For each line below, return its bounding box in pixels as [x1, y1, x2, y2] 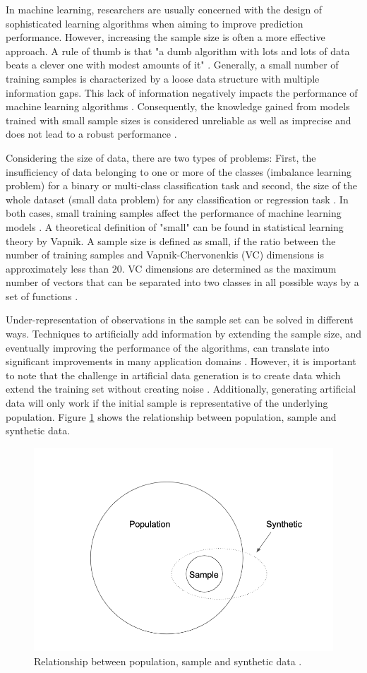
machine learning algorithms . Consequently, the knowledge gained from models [6, 99, 350, 114]
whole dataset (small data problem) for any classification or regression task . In [6, 191, 349, 206]
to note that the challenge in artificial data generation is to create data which [6, 367, 341, 382]
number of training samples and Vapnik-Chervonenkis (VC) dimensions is [6, 247, 324, 262]
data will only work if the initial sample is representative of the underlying [6, 395, 328, 410]
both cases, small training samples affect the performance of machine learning [6, 206, 342, 220]
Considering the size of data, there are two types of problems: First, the [6, 150, 316, 165]
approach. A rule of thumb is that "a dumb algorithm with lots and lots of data [6, 43, 350, 58]
